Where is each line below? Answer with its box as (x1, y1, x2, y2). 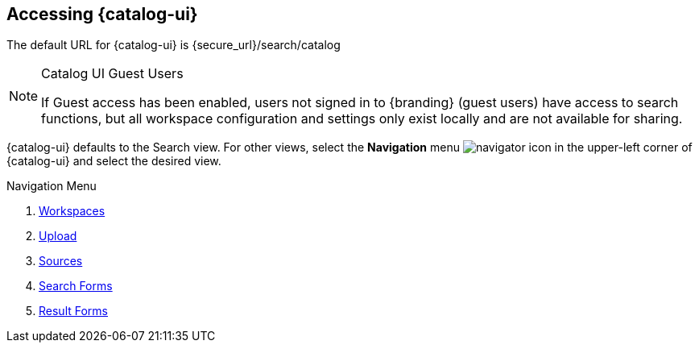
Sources (39, 254, 83, 268)
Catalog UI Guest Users (41, 65, 184, 82)
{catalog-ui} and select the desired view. (6, 154, 221, 168)
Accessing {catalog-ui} (6, 4, 198, 24)
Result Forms (39, 304, 108, 318)
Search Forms (39, 279, 113, 293)
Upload (39, 229, 77, 243)
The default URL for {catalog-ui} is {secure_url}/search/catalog (6, 38, 341, 52)
